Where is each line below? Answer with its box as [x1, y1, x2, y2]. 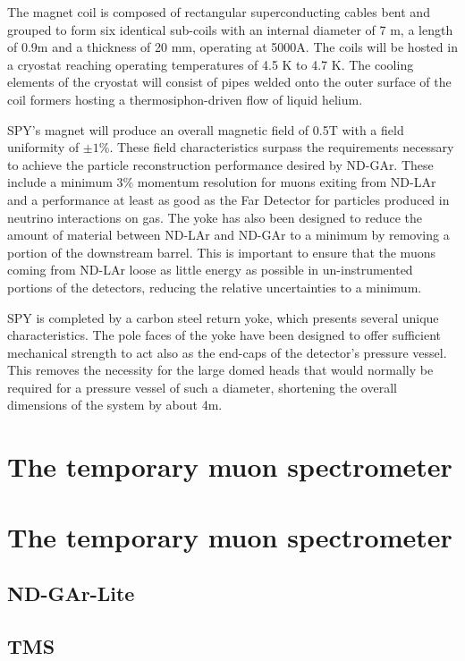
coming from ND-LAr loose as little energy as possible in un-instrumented [7, 260, 413, 279]
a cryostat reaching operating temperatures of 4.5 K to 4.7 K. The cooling [7, 55, 414, 73]
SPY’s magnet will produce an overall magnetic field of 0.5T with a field [7, 120, 404, 139]
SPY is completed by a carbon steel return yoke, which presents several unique [7, 308, 439, 326]
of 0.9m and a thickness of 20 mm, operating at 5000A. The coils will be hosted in [7, 38, 458, 56]
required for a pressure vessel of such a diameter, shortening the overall [7, 377, 397, 396]
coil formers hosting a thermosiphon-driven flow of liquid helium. [7, 89, 363, 108]
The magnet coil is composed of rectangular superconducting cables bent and [7, 3, 430, 21]
